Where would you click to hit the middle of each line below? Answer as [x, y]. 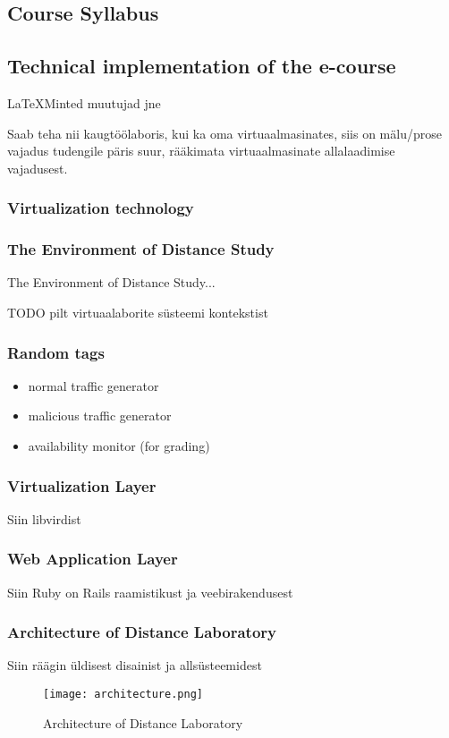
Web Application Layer [93, 559]
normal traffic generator [93, 385]
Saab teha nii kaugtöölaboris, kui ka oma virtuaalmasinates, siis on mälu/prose [224, 133]
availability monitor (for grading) [119, 446]
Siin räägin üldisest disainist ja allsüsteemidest [135, 665]
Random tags [56, 352]
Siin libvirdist [44, 518]
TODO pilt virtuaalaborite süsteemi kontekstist [138, 313]
